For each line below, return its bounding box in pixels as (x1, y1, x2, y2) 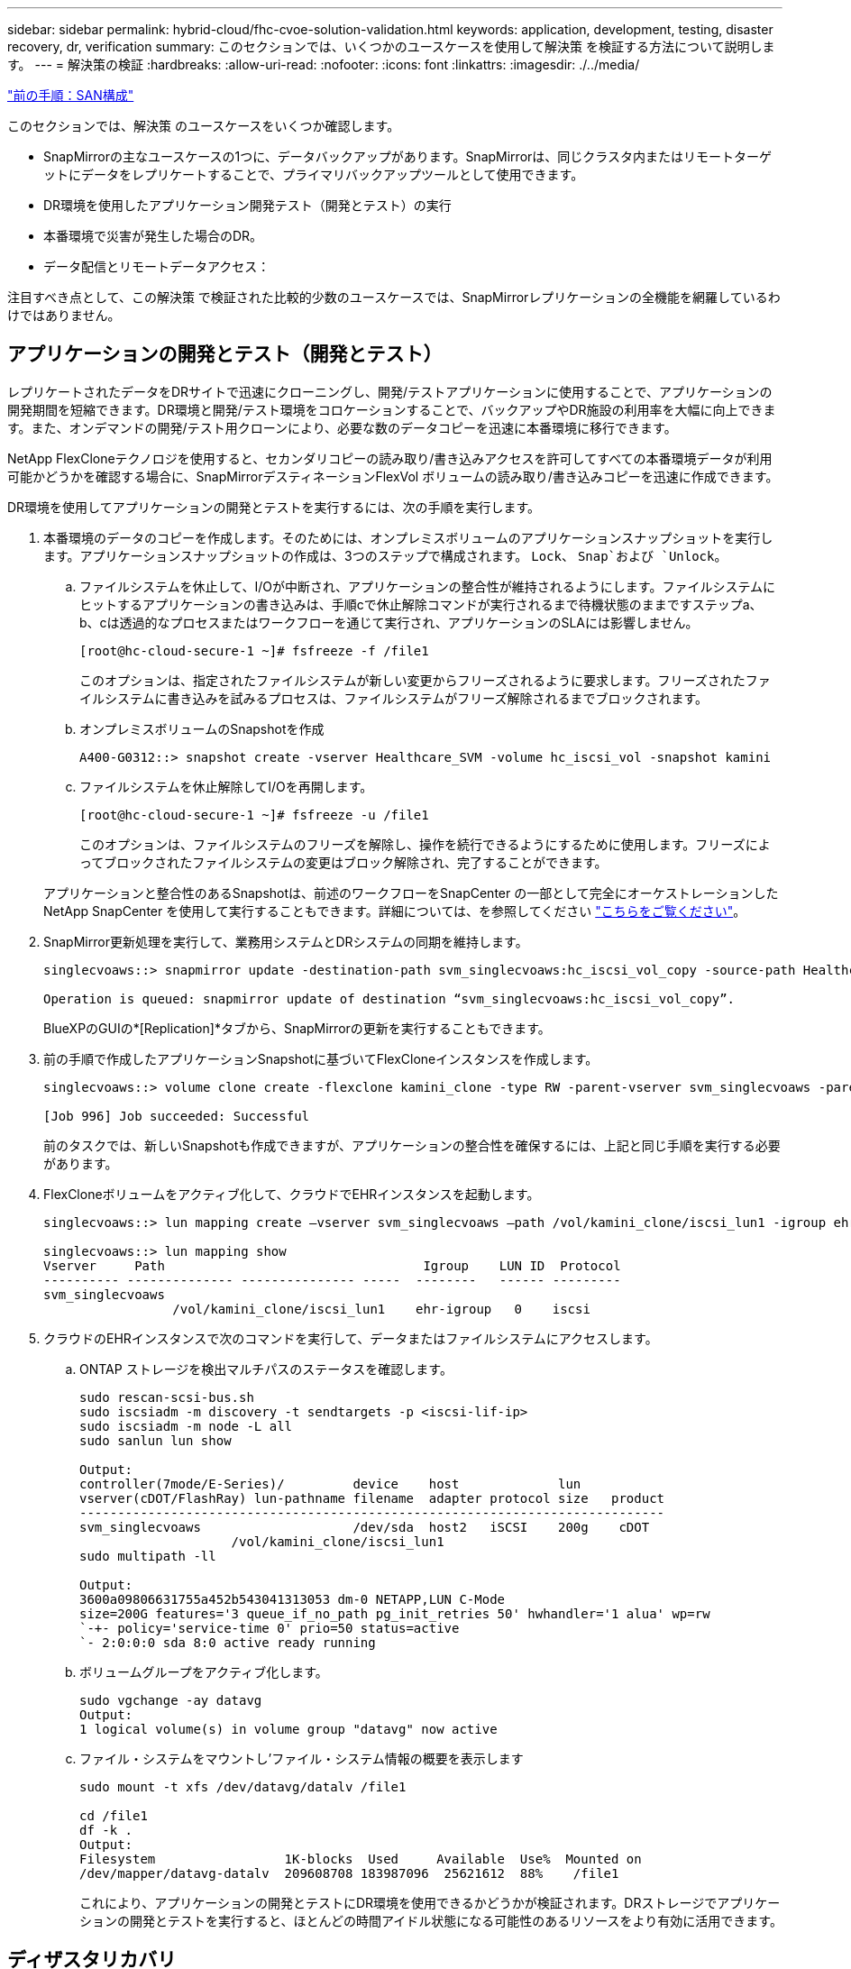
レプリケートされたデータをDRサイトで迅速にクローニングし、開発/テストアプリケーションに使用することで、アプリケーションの (7, 383, 773, 399)
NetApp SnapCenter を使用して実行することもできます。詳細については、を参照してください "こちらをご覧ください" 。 (43, 902, 746, 919)
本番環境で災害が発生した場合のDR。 (43, 228, 263, 243)
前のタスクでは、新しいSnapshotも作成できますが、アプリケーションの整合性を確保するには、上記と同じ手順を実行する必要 (43, 1137, 781, 1153)
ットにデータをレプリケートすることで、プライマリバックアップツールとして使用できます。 (43, 167, 584, 182)
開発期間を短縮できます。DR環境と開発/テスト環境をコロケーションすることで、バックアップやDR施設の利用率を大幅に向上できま (7, 401, 776, 417)
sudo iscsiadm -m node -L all (79, 1418, 293, 1433)
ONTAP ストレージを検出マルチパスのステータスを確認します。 (79, 1360, 453, 1377)
